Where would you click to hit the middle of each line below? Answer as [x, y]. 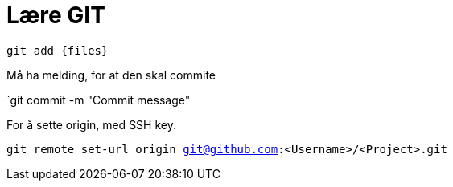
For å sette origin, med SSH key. [91, 124]
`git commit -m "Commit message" [99, 100]
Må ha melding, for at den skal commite [111, 75]
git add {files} [58, 50]
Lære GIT [56, 15]
